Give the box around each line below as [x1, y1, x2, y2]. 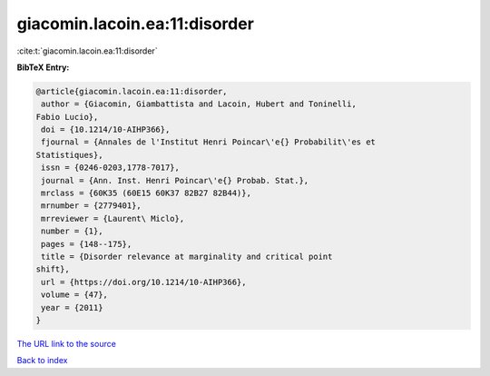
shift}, [35, 264, 70, 274]
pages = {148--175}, [41, 239, 132, 249]
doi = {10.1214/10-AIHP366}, [41, 124, 171, 135]
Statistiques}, [35, 150, 103, 160]
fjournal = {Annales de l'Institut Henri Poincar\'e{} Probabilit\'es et [41, 137, 377, 147]
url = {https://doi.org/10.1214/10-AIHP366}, [41, 277, 247, 287]
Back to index [16, 355, 68, 366]
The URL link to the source [16, 338, 117, 349]
